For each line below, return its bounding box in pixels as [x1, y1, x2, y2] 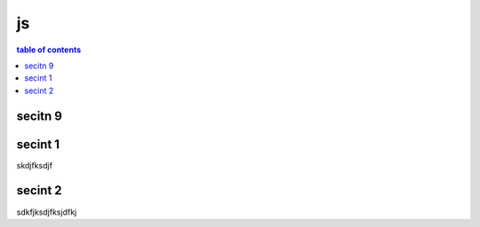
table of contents [16, 44, 82, 55]
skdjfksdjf [16, 160, 53, 170]
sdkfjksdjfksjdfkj [16, 207, 77, 217]
